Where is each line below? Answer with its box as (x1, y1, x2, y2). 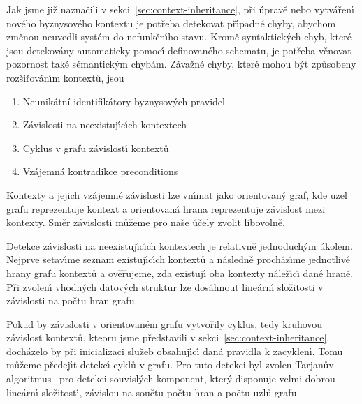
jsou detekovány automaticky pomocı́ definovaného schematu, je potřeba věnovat (6, 43, 352, 57)
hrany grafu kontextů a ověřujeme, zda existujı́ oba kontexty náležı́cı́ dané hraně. (6, 265, 354, 280)
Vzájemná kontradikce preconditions (22, 164, 178, 179)
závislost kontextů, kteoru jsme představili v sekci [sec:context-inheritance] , (6, 330, 330, 345)
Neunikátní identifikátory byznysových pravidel (22, 93, 225, 108)
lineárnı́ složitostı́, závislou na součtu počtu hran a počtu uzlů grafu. (6, 384, 300, 399)
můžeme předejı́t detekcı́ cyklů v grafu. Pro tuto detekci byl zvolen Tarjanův (6, 357, 334, 372)
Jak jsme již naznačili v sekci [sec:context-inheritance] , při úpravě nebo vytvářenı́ (6, 2, 354, 16)
